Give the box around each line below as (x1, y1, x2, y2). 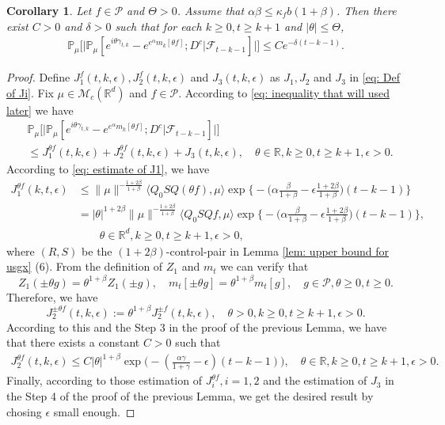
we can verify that (220, 258, 309, 275)
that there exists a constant (6, 334, 140, 351)
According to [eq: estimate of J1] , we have (6, 160, 210, 176)
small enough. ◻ (53, 403, 135, 419)
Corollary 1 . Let (6, 2, 92, 18)
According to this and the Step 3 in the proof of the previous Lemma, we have (6, 318, 387, 335)
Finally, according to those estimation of (6, 372, 202, 389)
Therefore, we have (6, 288, 98, 305)
